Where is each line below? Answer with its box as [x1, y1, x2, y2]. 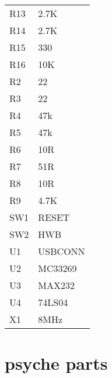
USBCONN [38, 244, 85, 258]
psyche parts [5, 351, 108, 375]
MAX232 [38, 278, 75, 292]
